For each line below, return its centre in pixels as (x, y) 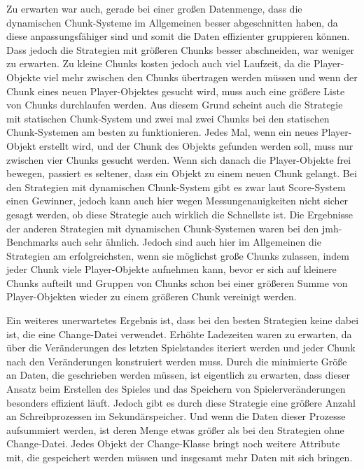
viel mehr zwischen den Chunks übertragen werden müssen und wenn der (201, 77)
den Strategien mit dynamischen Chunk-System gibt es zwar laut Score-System (176, 187)
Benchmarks (33, 242)
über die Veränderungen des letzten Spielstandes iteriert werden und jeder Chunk (181, 348)
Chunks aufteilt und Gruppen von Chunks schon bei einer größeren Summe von (177, 282)
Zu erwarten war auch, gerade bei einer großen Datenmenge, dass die (154, 8)
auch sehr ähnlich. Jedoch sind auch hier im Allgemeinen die (191, 242)
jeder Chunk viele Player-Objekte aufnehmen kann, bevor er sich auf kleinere (171, 269)
